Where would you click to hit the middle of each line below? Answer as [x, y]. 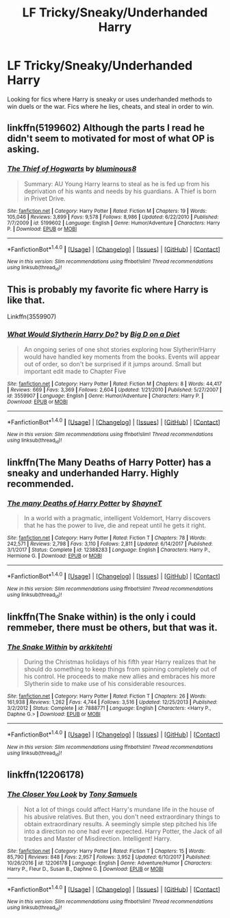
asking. [23, 150]
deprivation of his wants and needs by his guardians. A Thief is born [120, 191]
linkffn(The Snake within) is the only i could [102, 616]
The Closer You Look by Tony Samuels [72, 794]
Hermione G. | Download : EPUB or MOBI [55, 556]
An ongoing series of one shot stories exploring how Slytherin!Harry [120, 349]
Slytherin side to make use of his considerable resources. [105, 684]
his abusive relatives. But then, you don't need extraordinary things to [122, 817]
